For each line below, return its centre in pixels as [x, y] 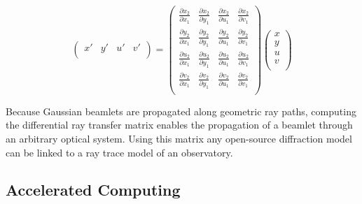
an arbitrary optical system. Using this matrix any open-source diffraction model [179, 138]
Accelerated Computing [93, 190]
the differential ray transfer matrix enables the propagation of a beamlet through [179, 125]
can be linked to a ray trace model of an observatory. [119, 152]
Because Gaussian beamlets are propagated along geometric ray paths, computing [181, 111]
